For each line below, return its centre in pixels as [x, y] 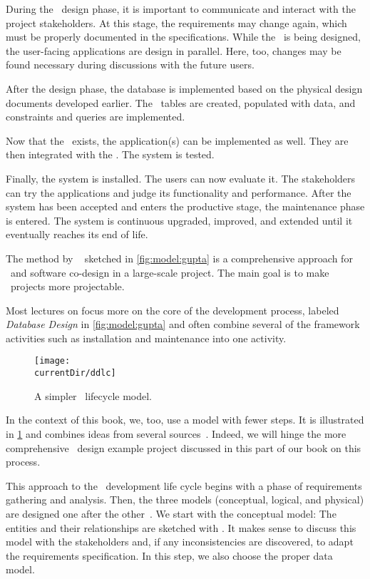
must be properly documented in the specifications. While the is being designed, [183, 37]
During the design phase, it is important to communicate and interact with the [181, 9]
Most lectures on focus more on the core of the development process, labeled [173, 310]
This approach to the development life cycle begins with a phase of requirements [184, 485]
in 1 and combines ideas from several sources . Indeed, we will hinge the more [176, 433]
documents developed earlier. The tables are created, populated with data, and [181, 102]
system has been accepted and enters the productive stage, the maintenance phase [185, 206]
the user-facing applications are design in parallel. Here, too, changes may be [174, 50]
